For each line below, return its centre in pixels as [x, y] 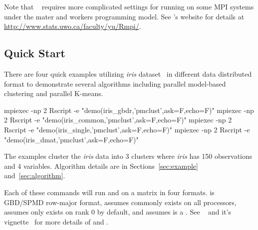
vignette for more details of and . [56, 221]
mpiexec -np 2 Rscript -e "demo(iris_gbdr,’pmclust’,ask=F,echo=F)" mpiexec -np [129, 110]
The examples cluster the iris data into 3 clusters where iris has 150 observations [128, 156]
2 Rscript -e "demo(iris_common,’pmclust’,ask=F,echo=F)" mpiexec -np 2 [118, 120]
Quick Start [35, 53]
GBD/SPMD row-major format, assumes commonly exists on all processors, [120, 202]
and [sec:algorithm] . [35, 175]
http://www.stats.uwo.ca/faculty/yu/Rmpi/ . [73, 26]
